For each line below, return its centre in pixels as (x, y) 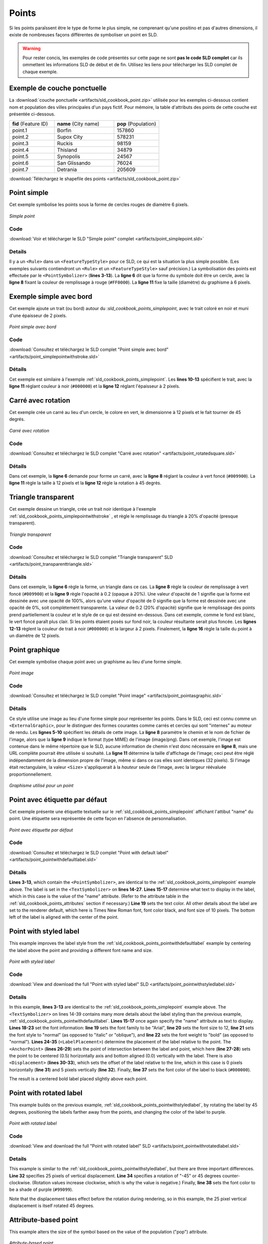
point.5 (20, 156)
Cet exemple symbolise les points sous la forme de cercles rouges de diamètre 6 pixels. (99, 205)
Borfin (64, 130)
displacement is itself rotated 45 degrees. (52, 1206)
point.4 (21, 150)
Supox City (70, 137)
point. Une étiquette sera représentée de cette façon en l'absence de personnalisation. (98, 819)
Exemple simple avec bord (51, 297)
